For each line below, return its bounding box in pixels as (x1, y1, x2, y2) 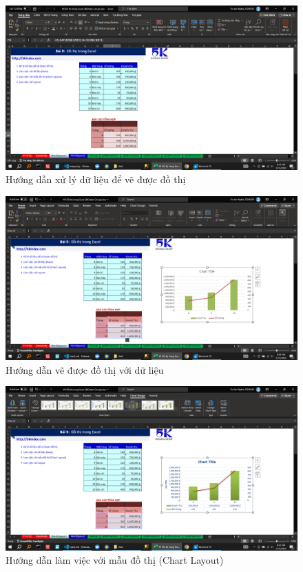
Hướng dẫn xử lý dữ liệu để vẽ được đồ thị (6, 172, 186, 187)
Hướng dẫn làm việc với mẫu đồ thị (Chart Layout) (6, 553, 224, 567)
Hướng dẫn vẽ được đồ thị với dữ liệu (6, 362, 164, 377)
